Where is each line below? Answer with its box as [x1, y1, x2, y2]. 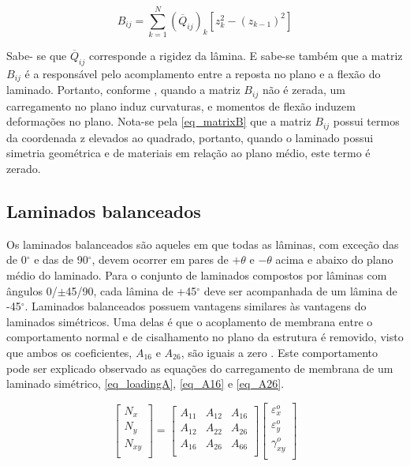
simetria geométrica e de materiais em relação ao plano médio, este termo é [6, 145, 371, 161]
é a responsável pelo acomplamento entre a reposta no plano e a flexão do [24, 65, 381, 81]
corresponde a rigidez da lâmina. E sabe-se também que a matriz [88, 47, 403, 64]
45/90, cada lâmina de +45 [65, 282, 197, 299]
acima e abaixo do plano [275, 251, 393, 268]
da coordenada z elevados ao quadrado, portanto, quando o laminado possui [6, 129, 374, 145]
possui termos [333, 113, 400, 130]
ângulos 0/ [6, 282, 58, 299]
